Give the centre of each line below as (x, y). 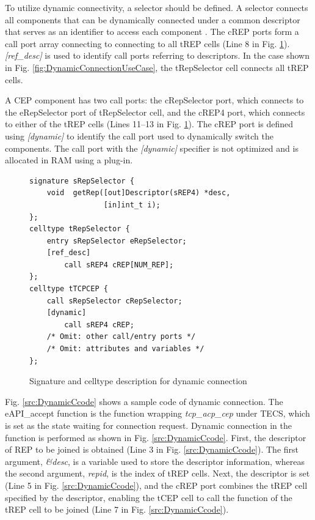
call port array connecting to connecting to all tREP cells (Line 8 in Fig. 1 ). (147, 43)
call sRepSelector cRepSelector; (114, 301)
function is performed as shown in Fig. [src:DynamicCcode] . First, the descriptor (156, 437)
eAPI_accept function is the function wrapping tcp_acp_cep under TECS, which (157, 413)
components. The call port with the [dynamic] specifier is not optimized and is (152, 148)
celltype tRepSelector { (80, 229)
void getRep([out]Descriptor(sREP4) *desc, (139, 193)
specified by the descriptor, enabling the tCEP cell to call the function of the (149, 497)
